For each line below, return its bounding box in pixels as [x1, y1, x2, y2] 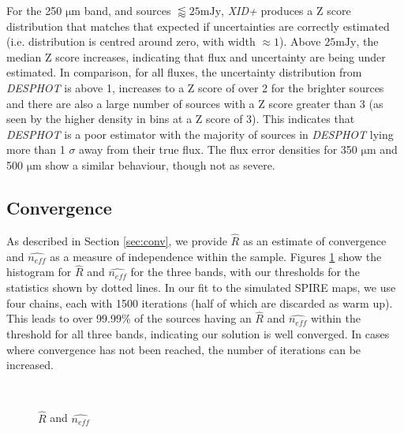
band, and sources [84, 2, 171, 18]
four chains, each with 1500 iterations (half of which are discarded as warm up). [6, 294, 393, 311]
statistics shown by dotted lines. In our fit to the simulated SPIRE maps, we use [6, 278, 396, 295]
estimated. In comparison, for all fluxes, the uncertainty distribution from [6, 64, 362, 80]
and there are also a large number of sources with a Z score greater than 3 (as [6, 95, 383, 111]
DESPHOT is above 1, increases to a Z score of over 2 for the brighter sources [6, 79, 384, 95]
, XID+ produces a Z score [221, 2, 351, 18]
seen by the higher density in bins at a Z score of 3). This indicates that [6, 110, 355, 127]
